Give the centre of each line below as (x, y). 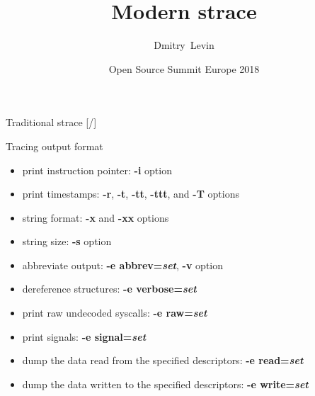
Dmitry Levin (184, 45)
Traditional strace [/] (51, 122)
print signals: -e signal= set (84, 336)
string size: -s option (67, 241)
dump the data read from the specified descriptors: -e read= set (163, 360)
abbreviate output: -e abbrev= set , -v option (123, 265)
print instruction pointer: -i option (97, 170)
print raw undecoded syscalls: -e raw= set (115, 313)
